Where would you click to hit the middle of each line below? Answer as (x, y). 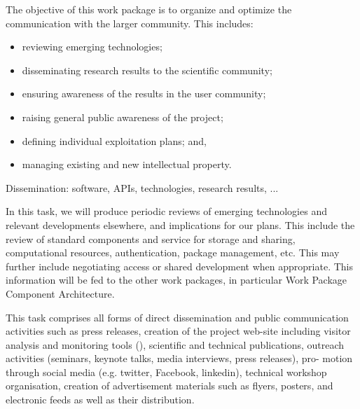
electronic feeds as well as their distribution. (100, 400)
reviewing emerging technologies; (92, 47)
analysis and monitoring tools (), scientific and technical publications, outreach (175, 344)
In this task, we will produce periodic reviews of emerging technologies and (166, 211)
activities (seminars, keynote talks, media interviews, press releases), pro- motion (179, 358)
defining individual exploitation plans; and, (114, 140)
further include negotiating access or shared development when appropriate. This (180, 266)
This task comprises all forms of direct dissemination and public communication (177, 317)
